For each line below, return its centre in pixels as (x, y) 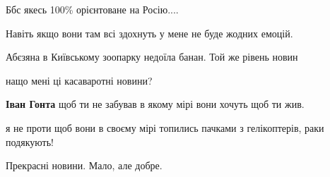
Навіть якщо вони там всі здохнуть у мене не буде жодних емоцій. (149, 33)
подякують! (30, 141)
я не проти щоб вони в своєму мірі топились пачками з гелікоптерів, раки (165, 127)
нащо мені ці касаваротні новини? (79, 80)
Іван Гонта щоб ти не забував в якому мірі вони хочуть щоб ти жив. (155, 104)
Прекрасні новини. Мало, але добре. (84, 165)
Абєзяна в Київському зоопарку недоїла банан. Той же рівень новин (152, 57)
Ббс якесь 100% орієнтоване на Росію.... (92, 9)
